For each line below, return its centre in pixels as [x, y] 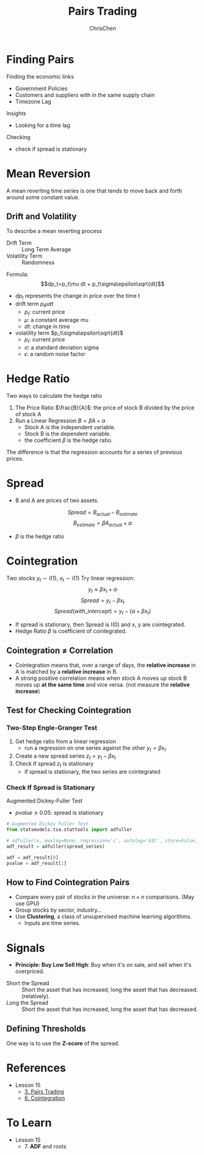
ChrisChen [103, 28]
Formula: [17, 275]
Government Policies [42, 88]
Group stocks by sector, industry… [58, 910]
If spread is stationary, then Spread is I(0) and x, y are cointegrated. [100, 625]
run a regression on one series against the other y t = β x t [95, 748]
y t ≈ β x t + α [103, 590]
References [36, 1068]
